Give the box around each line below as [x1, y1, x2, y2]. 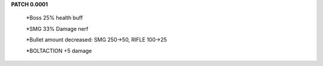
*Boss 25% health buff [26, 14, 83, 21]
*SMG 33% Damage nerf [26, 25, 89, 32]
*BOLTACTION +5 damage [26, 47, 92, 54]
